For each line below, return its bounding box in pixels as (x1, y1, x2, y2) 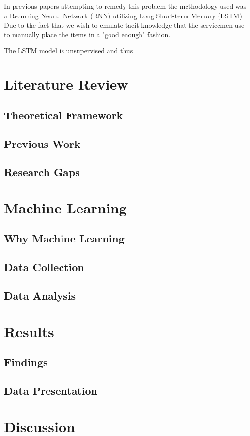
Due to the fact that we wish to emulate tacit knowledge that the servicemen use (4, 20, 245, 30)
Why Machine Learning (4, 231, 125, 246)
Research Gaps (4, 164, 80, 179)
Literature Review (4, 74, 128, 94)
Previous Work (4, 136, 80, 151)
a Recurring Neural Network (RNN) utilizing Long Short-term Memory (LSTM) (4, 10, 242, 20)
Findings (4, 355, 48, 370)
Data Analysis (4, 288, 76, 303)
